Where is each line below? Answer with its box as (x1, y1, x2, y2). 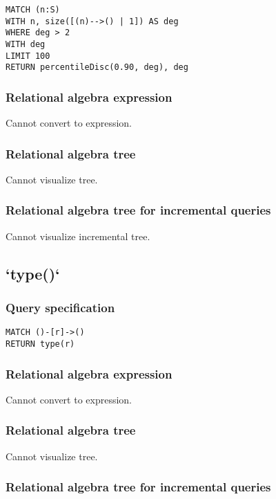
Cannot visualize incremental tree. (6, 228, 150, 243)
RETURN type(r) (6, 339, 75, 350)
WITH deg (6, 39, 46, 49)
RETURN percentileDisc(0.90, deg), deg (6, 62, 188, 73)
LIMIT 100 (6, 51, 50, 61)
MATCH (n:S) (6, 5, 60, 15)
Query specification (6, 299, 115, 316)
